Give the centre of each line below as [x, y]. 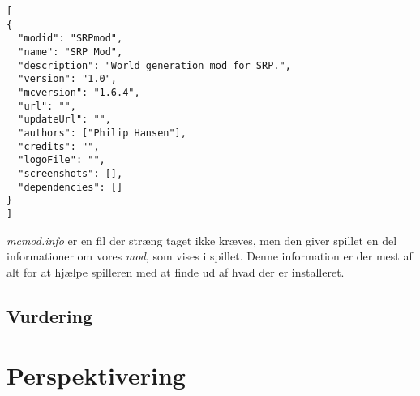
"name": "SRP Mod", [71, 52]
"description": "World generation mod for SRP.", [154, 65]
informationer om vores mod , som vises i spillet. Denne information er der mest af [210, 256]
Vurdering [50, 315]
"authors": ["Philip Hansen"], [102, 133]
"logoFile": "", [62, 160]
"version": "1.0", [68, 79]
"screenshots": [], [71, 173]
